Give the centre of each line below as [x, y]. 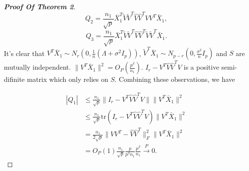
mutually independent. [37, 67]
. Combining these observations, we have [175, 79]
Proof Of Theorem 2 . [40, 6]
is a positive [201, 67]
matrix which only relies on [68, 79]
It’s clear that [24, 53]
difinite [14, 79]
